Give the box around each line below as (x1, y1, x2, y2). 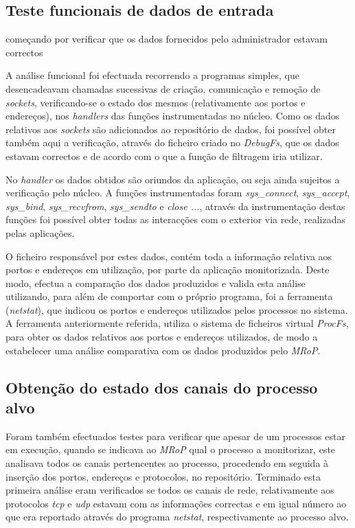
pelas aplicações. (5, 225, 75, 240)
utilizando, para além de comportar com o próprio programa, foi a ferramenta (5, 289, 333, 303)
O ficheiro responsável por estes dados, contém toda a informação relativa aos (5, 249, 332, 263)
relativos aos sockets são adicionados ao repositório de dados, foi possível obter (5, 122, 336, 136)
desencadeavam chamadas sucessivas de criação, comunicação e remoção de (5, 81, 321, 95)
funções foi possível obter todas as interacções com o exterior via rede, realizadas (5, 212, 345, 227)
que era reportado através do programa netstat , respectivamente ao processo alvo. (5, 509, 349, 524)
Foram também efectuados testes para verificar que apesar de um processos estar (5, 428, 345, 443)
